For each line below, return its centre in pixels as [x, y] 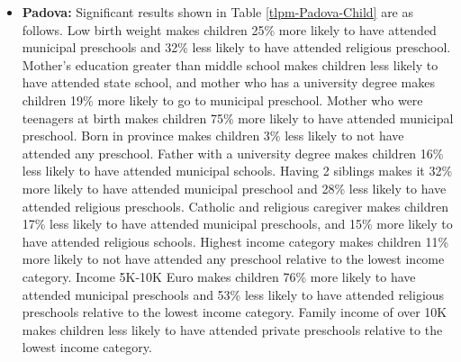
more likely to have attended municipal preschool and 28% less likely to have [234, 188]
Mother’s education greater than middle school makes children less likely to [230, 64]
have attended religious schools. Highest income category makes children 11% [235, 241]
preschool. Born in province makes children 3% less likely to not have [213, 136]
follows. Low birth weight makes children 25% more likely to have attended [229, 29]
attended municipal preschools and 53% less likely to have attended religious [233, 294]
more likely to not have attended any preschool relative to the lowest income [233, 259]
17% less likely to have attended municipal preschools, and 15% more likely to [237, 224]
